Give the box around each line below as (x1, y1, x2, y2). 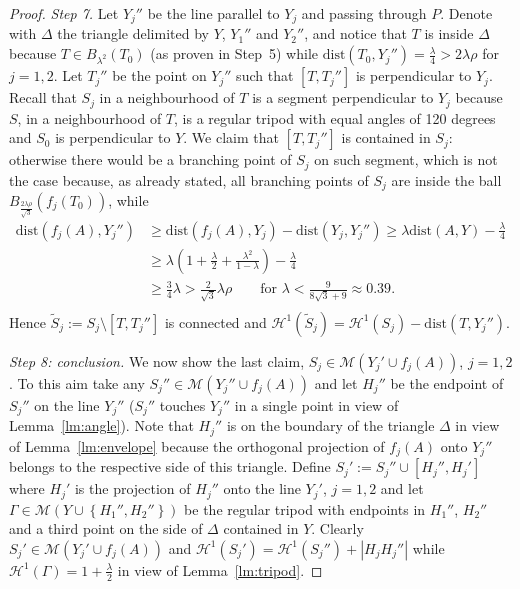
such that (236, 65, 294, 86)
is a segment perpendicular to (252, 87, 434, 108)
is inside (424, 23, 474, 44)
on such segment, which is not (314, 149, 498, 170)
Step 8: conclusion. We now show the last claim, (9, 350, 305, 371)
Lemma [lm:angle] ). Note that (9, 415, 194, 436)
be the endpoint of (390, 372, 504, 393)
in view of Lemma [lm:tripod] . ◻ (117, 559, 323, 580)
